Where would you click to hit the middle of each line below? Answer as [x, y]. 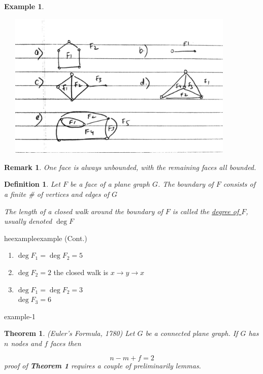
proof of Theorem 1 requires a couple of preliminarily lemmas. [103, 366]
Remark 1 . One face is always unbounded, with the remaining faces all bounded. [130, 167]
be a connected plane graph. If [192, 333]
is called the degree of [206, 211]
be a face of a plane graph [110, 184]
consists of [239, 184]
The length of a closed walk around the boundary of [84, 211]
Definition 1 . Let [32, 184]
